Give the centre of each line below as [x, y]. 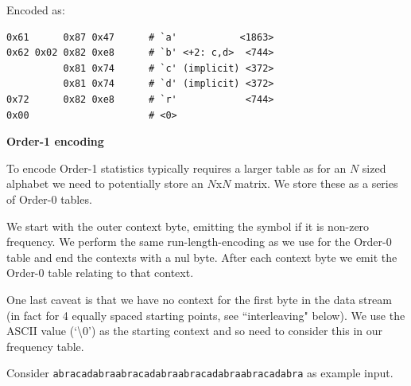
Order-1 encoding [55, 141]
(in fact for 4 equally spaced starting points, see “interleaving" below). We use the [206, 315]
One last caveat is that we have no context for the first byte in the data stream [199, 299]
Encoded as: [36, 10]
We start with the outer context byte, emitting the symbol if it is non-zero [188, 226]
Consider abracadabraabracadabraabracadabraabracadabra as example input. [200, 373]
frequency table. [45, 346]
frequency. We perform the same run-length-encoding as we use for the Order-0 [199, 242]
